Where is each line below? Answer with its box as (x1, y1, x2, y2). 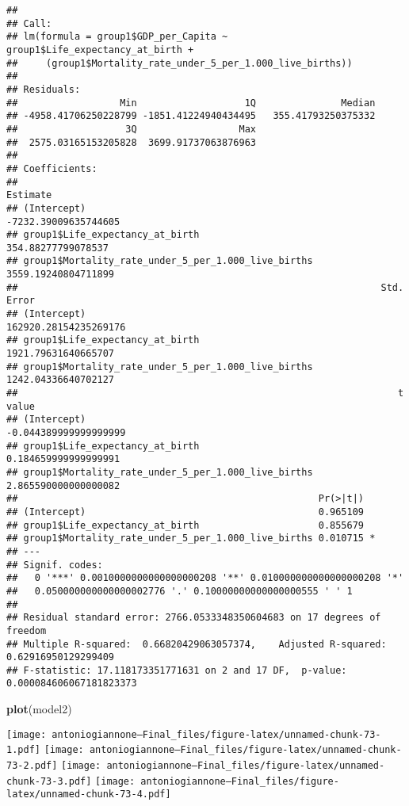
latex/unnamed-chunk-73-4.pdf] (6, 789, 171, 800)
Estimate (6, 189, 52, 201)
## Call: (6, 17, 52, 29)
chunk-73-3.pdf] (6, 775, 92, 787)
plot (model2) (6, 701, 72, 717)
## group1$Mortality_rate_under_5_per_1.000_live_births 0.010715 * (6, 533, 376, 544)
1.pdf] (6, 744, 40, 756)
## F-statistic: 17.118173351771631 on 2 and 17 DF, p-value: (6, 664, 347, 676)
